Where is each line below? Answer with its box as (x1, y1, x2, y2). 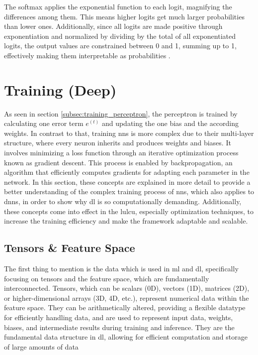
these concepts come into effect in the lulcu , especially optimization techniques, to (4, 206, 254, 216)
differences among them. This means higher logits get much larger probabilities (4, 11, 245, 21)
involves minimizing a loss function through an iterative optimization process (4, 147, 239, 158)
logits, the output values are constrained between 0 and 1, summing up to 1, (4, 40, 237, 51)
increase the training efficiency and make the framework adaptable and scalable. (4, 216, 248, 226)
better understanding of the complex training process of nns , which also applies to (4, 186, 255, 197)
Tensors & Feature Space (4, 240, 135, 255)
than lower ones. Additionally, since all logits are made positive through (4, 21, 223, 31)
